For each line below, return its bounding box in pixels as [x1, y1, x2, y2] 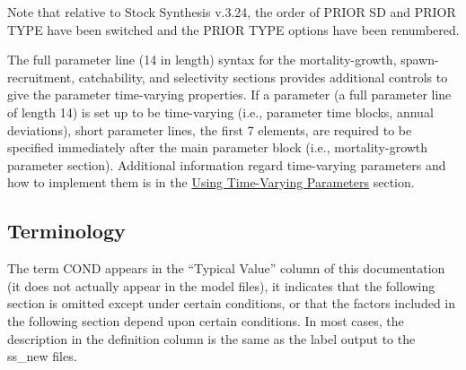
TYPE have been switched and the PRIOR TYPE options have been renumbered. [7, 20, 460, 39]
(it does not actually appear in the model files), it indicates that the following [7, 276, 435, 295]
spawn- [400, 50, 439, 69]
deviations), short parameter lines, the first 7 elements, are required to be [7, 120, 412, 139]
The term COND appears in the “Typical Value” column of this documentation [7, 259, 445, 278]
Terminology [7, 217, 126, 245]
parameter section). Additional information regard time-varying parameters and [7, 155, 446, 174]
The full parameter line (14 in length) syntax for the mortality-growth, [7, 50, 397, 69]
